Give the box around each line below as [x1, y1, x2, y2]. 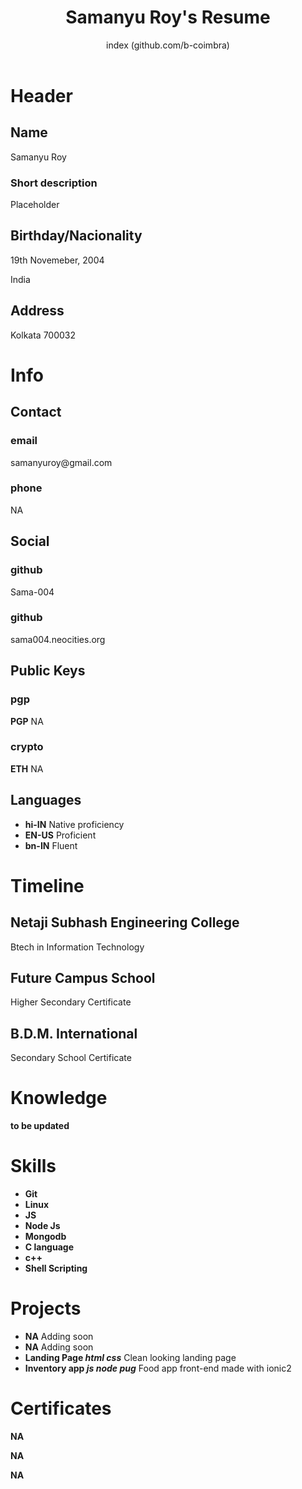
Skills [10, 1155, 57, 1178]
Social [10, 533, 50, 550]
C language [24, 1241, 74, 1253]
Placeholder [10, 199, 60, 211]
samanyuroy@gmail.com [10, 456, 113, 468]
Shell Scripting [24, 1262, 88, 1275]
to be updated [10, 1120, 70, 1132]
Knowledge [10, 1087, 108, 1110]
